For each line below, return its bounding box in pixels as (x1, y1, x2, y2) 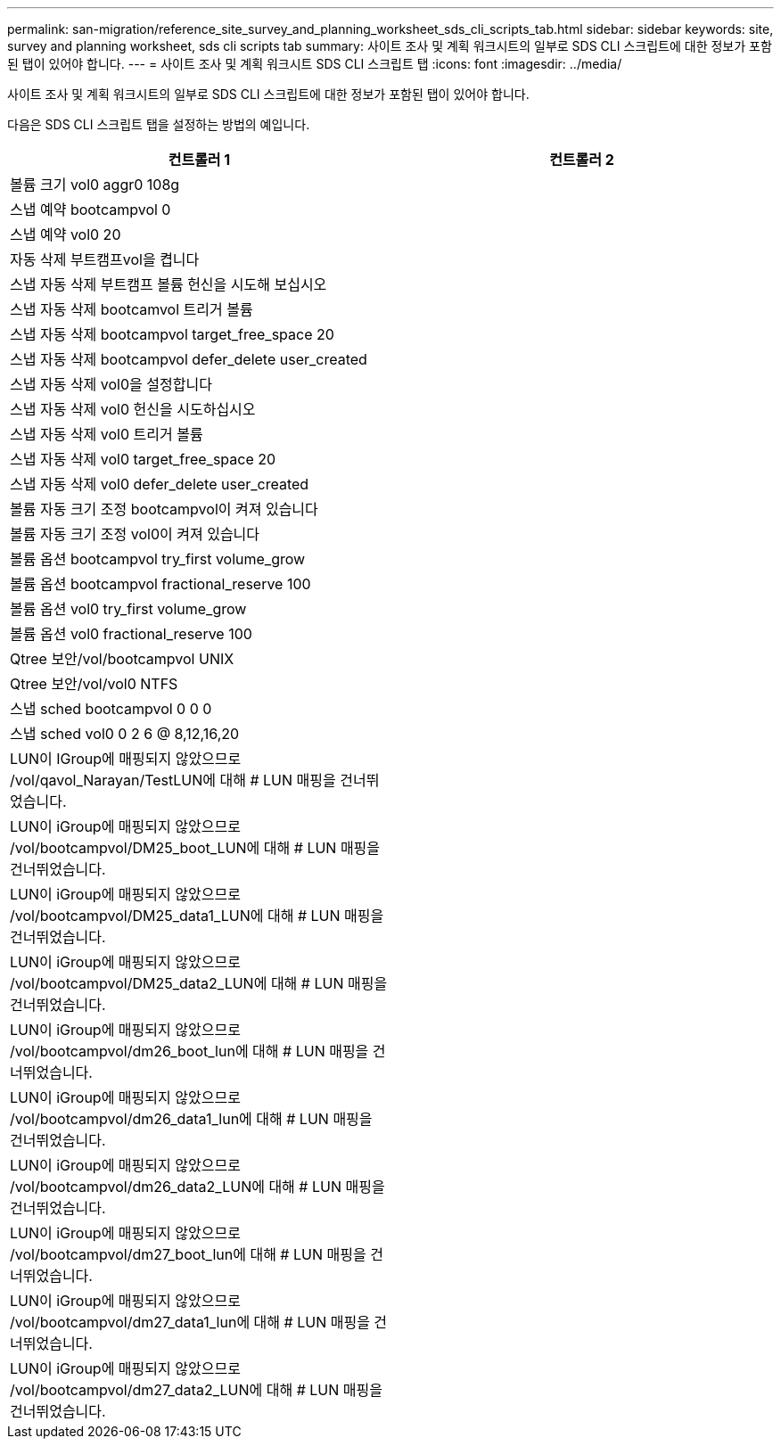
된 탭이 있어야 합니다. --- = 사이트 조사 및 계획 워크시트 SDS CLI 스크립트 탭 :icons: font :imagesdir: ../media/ (7, 56, 622, 71)
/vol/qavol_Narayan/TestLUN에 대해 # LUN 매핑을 (10, 771, 336, 789)
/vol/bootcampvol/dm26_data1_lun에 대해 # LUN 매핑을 (10, 1110, 373, 1128)
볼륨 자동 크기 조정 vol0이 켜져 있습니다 (10, 525, 260, 543)
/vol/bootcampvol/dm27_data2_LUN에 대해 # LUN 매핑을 (10, 1381, 382, 1399)
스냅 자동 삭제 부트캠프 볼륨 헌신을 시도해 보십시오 (10, 275, 327, 293)
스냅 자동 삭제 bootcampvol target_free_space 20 (10, 325, 334, 343)
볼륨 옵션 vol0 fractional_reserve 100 (10, 625, 252, 643)
